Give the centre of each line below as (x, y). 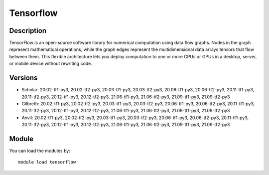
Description (28, 31)
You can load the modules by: (40, 151)
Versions (23, 78)
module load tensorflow (47, 162)
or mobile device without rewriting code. (51, 64)
